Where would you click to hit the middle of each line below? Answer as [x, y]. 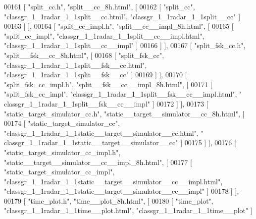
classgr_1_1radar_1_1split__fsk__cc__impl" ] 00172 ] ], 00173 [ [106, 103]
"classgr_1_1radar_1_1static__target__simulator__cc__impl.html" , [113, 181]
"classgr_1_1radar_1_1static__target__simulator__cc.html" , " [104, 133]
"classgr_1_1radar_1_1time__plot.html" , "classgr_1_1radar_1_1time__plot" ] [128, 210]
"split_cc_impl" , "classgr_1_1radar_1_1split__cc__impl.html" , [104, 35]
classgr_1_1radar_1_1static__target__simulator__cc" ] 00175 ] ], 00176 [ [120, 142]
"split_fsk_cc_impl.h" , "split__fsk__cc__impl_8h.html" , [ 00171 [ [108, 84]
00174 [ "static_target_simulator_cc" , [62, 123]
